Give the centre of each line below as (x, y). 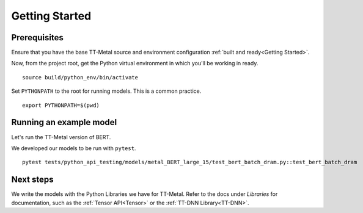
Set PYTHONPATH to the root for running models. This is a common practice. (106, 91)
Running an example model (64, 122)
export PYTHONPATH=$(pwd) (61, 105)
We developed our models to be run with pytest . (74, 148)
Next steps (32, 180)
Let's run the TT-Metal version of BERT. (61, 137)
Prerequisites (37, 38)
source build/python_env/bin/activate (80, 77)
